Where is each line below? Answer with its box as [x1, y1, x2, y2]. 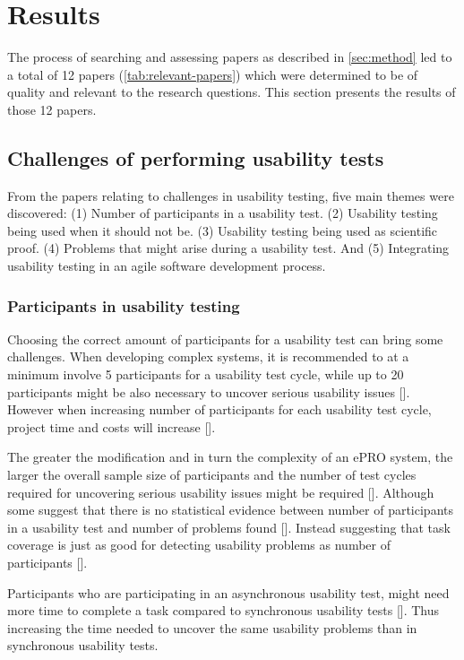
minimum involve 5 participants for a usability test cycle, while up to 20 [7, 365, 404, 384]
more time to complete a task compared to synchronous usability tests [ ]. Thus [7, 601, 440, 620]
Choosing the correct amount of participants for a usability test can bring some [7, 329, 443, 348]
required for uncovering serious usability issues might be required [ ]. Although [7, 482, 434, 501]
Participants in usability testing [7, 294, 240, 317]
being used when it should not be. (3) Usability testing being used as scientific [7, 221, 438, 239]
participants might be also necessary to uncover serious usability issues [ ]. [7, 382, 410, 401]
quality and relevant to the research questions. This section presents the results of [7, 82, 456, 101]
